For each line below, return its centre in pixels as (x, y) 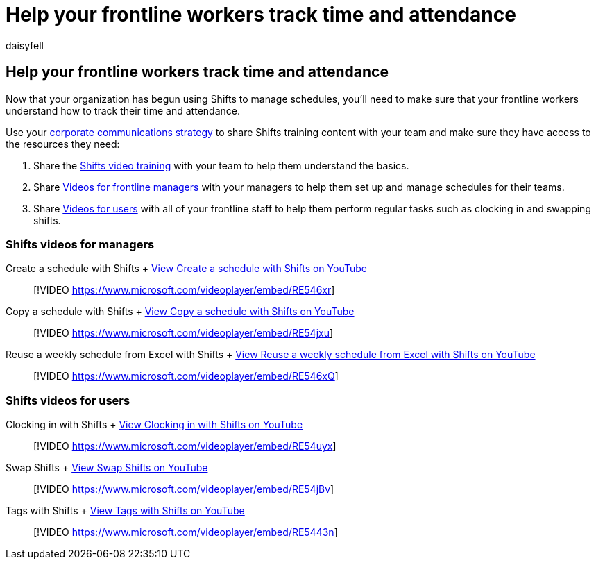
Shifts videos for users (68, 400)
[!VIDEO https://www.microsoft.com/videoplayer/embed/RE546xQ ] (186, 376)
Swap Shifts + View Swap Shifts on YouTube (107, 468)
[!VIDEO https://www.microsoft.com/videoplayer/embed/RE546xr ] (184, 290)
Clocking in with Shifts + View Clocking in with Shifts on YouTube (154, 425)
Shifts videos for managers (80, 244)
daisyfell (25, 45)
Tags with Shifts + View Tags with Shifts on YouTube (125, 511)
